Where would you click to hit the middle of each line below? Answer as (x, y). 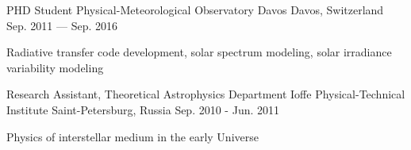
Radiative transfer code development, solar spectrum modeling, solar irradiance (199, 52)
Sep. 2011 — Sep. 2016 (62, 25)
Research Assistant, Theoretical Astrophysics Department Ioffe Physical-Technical (206, 94)
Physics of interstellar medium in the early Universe (133, 136)
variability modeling (55, 67)
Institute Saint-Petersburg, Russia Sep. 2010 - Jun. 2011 (143, 109)
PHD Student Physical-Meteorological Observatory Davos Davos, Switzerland (195, 10)
